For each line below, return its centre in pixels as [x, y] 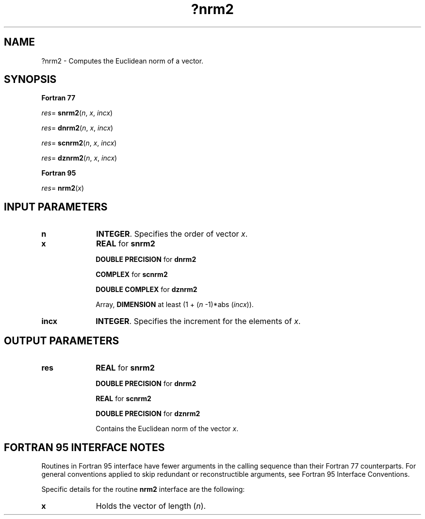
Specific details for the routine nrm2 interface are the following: [143, 489]
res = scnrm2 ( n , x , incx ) [79, 143]
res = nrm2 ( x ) [63, 188]
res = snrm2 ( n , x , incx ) [77, 113]
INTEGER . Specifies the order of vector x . [172, 234]
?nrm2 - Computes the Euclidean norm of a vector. [123, 61]
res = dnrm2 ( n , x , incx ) [77, 128]
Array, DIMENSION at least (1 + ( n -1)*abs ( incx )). [175, 305]
